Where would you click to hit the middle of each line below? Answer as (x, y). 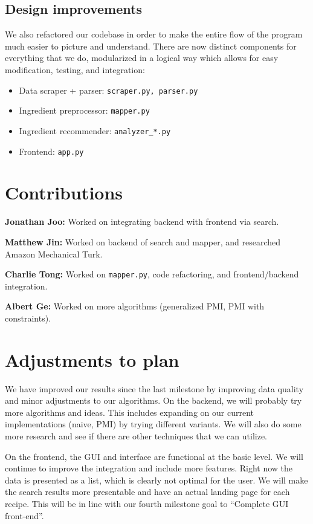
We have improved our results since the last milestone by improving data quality (154, 388)
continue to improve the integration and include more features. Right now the (149, 468)
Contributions (64, 192)
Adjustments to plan (92, 359)
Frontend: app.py (51, 151)
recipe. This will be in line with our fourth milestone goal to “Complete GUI (147, 504)
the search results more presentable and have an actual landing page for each (147, 492)
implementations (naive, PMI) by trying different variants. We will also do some (153, 424)
